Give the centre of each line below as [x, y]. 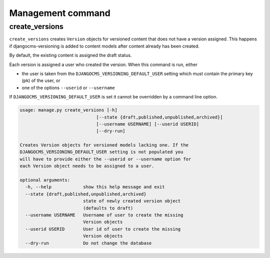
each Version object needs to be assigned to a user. [87, 166]
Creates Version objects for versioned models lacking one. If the [104, 145]
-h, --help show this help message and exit [95, 187]
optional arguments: [45, 180]
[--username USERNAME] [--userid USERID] [148, 124]
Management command [60, 13]
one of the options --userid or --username [68, 87]
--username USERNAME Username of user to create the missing [104, 215]
